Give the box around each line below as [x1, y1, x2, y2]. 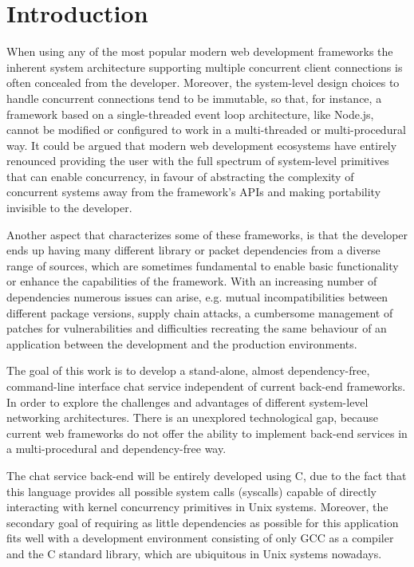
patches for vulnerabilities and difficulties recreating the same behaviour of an [6, 320, 387, 337]
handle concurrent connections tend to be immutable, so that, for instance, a [6, 89, 382, 106]
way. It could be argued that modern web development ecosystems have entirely [6, 136, 397, 153]
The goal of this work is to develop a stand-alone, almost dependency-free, [6, 362, 370, 379]
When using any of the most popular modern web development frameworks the [6, 43, 393, 60]
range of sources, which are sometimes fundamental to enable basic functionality [6, 257, 399, 274]
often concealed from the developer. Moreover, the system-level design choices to [6, 74, 400, 91]
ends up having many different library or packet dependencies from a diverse [6, 242, 380, 258]
